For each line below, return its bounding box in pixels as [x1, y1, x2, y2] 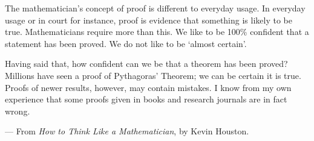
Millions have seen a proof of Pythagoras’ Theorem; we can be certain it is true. [5, 69, 301, 81]
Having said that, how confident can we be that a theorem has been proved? [5, 57, 288, 70]
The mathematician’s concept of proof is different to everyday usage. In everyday [5, 2, 306, 14]
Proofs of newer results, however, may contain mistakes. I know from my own [5, 81, 292, 93]
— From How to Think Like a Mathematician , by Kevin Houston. [5, 125, 249, 137]
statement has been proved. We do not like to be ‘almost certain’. [5, 37, 247, 49]
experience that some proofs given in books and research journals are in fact [5, 93, 287, 105]
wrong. [5, 104, 30, 117]
